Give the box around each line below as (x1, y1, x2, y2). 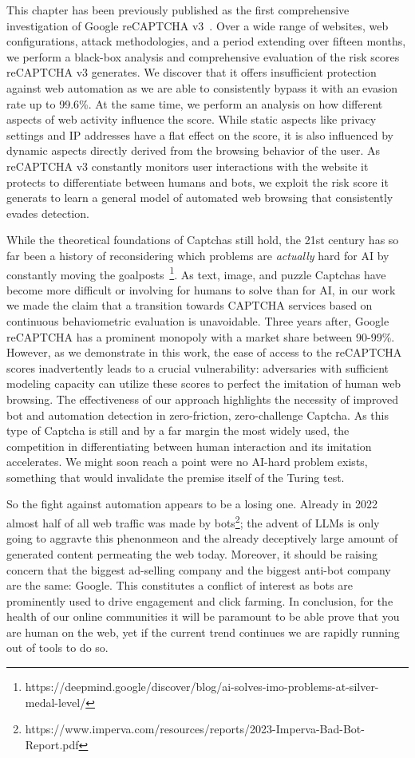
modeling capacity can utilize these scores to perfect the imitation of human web (6, 375, 401, 392)
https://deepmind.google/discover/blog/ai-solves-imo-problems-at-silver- (25, 678, 379, 695)
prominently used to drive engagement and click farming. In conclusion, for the (6, 592, 393, 609)
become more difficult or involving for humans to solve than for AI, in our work (6, 281, 396, 298)
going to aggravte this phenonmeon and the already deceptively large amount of (6, 530, 398, 547)
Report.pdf (25, 736, 79, 752)
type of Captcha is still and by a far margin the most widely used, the (6, 422, 350, 439)
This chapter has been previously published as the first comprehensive (6, 2, 350, 18)
